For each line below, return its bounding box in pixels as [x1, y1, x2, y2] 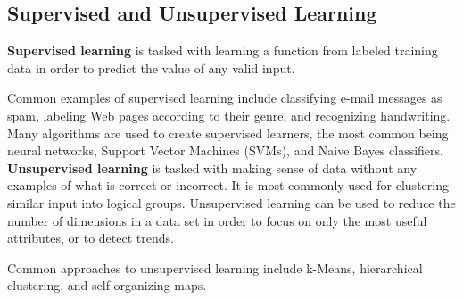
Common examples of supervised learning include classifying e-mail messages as [7, 88, 442, 107]
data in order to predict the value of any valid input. [7, 58, 295, 77]
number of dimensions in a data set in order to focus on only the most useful [7, 211, 427, 229]
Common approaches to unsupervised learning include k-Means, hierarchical [7, 258, 423, 277]
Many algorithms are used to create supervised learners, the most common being [7, 123, 449, 142]
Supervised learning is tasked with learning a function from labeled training [7, 41, 438, 60]
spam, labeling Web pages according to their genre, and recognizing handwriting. [7, 105, 451, 124]
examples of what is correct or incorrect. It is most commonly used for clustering [7, 176, 449, 195]
